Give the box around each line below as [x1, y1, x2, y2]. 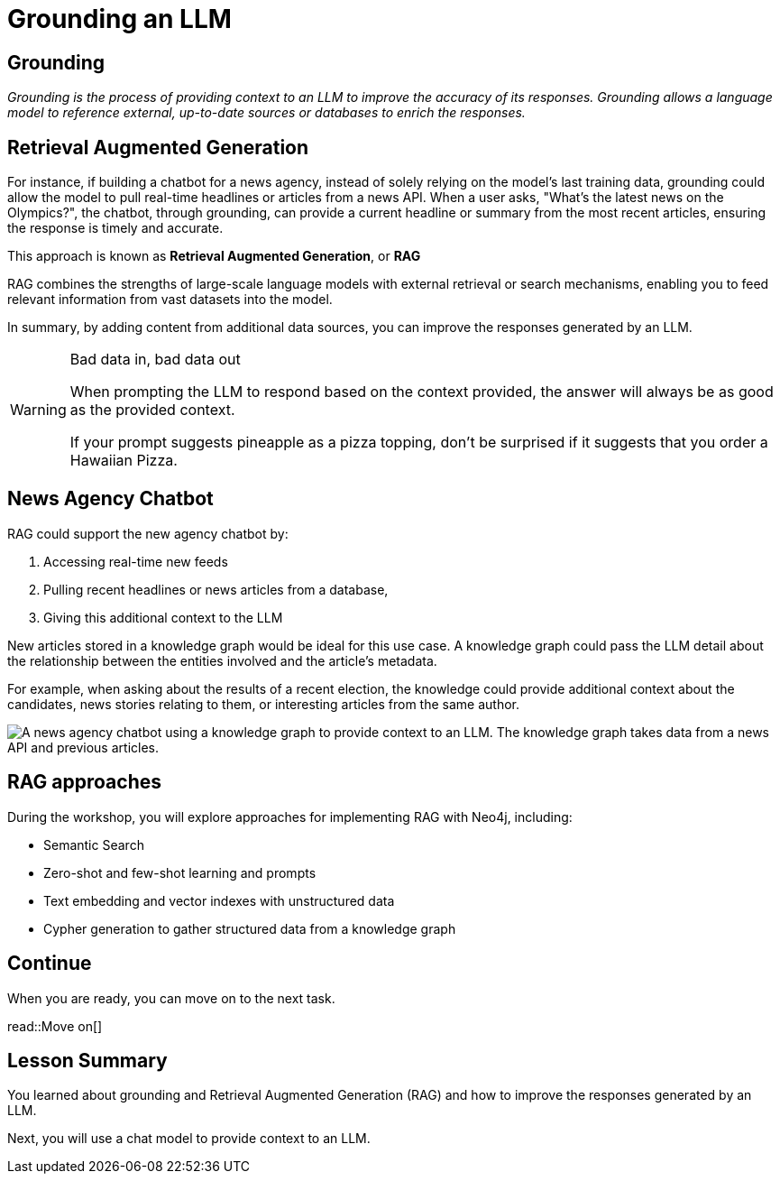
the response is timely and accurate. [7, 220, 224, 236]
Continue [7, 952, 92, 975]
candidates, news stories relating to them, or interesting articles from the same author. [7, 696, 519, 712]
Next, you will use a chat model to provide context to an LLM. [7, 1130, 371, 1147]
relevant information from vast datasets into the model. [7, 291, 333, 308]
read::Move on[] [7, 1018, 103, 1034]
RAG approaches [7, 770, 162, 794]
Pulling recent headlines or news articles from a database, [43, 581, 389, 597]
